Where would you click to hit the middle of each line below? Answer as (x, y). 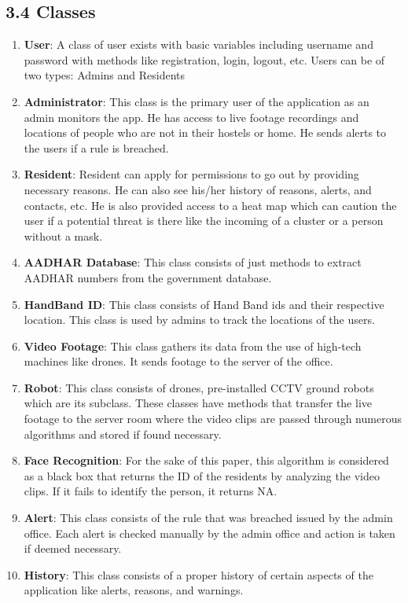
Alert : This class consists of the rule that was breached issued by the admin (208, 518)
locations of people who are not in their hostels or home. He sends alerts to (205, 132)
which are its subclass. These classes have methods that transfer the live (198, 403)
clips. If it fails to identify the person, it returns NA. (151, 491)
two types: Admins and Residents (105, 75)
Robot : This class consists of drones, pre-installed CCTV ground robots (199, 387)
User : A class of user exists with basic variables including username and (198, 44)
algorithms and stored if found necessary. (123, 434)
